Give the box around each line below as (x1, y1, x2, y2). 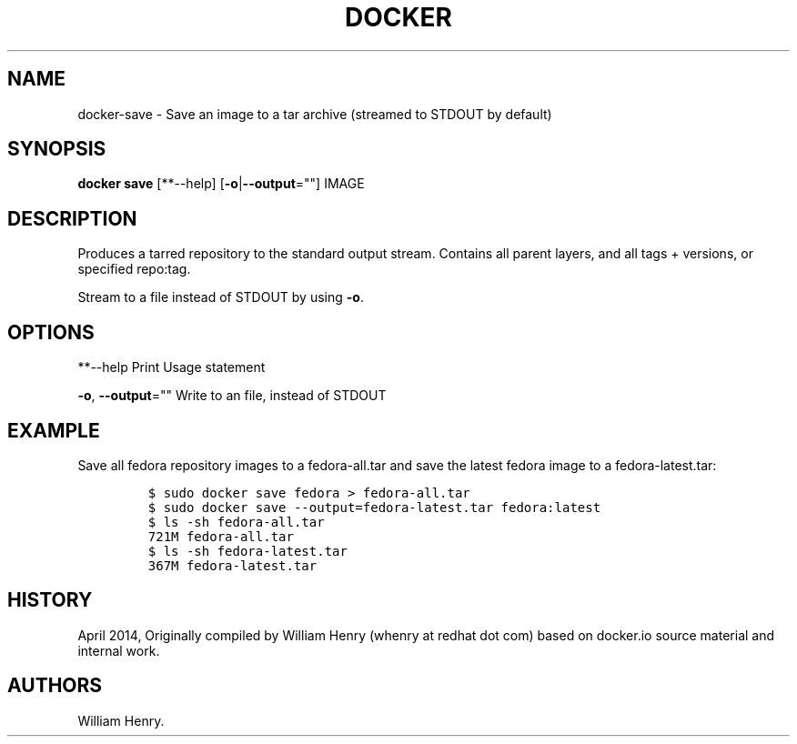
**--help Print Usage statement (77, 359, 266, 376)
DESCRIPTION (7, 206, 137, 230)
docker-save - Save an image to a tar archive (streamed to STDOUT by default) (77, 106, 552, 122)
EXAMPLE (7, 418, 100, 442)
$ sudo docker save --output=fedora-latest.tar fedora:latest (147, 499, 601, 515)
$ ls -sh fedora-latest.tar (147, 543, 348, 558)
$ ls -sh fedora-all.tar (147, 514, 325, 529)
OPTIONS (7, 320, 95, 344)
